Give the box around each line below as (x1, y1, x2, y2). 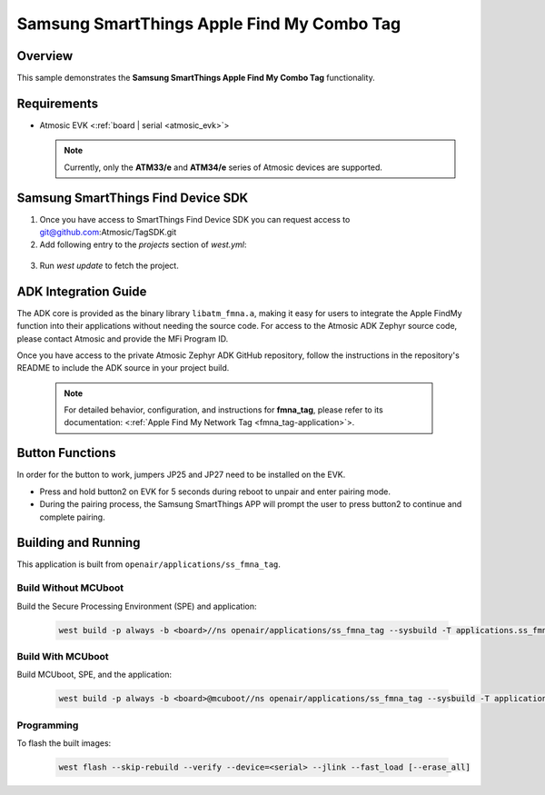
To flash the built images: (16, 738, 112, 749)
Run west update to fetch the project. (39, 260, 179, 271)
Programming (16, 719, 79, 731)
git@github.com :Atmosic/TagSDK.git (39, 227, 177, 238)
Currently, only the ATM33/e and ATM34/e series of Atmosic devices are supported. (64, 162, 383, 173)
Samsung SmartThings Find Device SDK (16, 190, 249, 205)
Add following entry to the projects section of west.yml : (39, 239, 247, 250)
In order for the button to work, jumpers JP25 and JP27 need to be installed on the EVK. (16, 469, 346, 481)
